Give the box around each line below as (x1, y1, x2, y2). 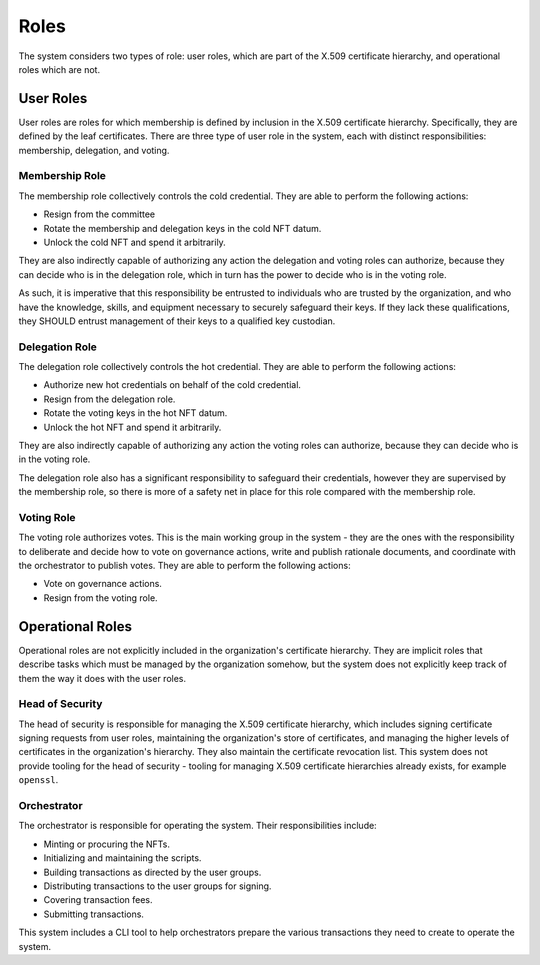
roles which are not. (18, 63, 100, 75)
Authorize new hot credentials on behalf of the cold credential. (43, 379, 302, 391)
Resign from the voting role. (43, 591, 159, 604)
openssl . (18, 774, 59, 786)
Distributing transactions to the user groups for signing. (43, 880, 272, 892)
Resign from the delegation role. (43, 393, 176, 405)
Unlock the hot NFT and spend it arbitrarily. (43, 421, 222, 433)
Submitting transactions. (43, 908, 145, 920)
